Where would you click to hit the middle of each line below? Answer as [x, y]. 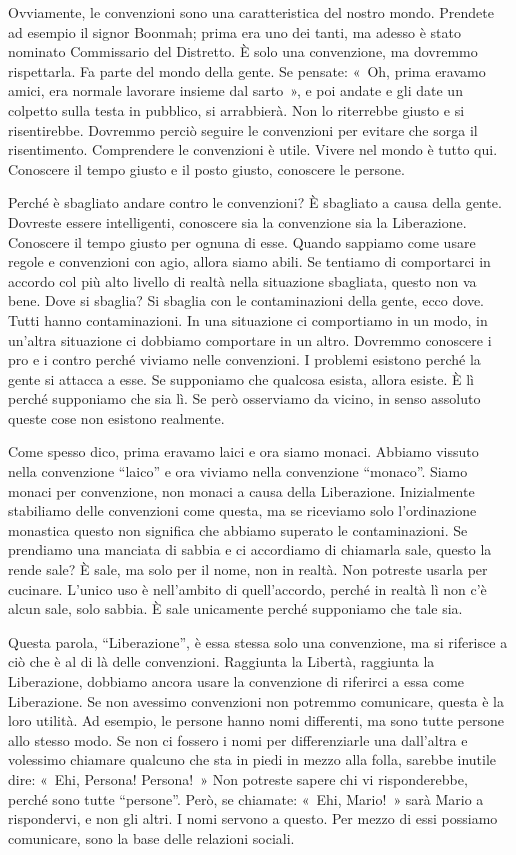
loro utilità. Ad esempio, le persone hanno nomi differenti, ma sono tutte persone [256, 720]
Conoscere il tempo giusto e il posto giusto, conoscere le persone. [206, 168]
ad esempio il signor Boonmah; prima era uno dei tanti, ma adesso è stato [234, 31]
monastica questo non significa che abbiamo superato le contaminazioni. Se [238, 529]
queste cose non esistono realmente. [116, 417]
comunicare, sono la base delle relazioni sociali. [151, 837]
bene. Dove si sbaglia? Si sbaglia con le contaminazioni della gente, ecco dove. [246, 300]
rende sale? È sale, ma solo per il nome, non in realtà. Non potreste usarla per [248, 569]
